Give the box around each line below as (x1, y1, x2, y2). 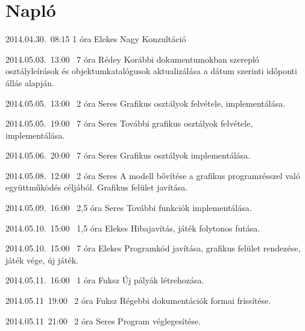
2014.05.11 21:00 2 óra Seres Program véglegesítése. (5, 314, 201, 327)
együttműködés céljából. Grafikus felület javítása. (5, 181, 188, 194)
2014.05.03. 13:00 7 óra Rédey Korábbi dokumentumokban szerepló (5, 52, 259, 65)
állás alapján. (5, 76, 54, 89)
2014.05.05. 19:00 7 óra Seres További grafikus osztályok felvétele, (5, 117, 253, 130)
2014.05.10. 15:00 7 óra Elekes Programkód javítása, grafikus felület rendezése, (5, 242, 301, 254)
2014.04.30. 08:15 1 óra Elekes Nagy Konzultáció (5, 33, 186, 45)
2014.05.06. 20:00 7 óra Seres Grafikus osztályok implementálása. (5, 149, 251, 162)
